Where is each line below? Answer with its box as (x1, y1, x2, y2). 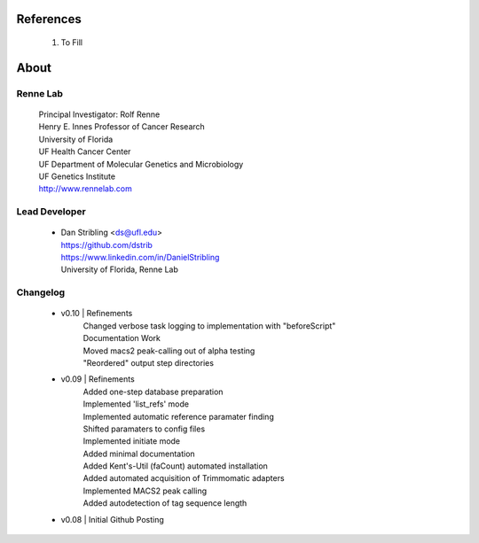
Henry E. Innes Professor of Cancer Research (38, 121, 206, 132)
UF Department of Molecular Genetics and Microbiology (38, 159, 244, 169)
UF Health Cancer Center (38, 146, 131, 157)
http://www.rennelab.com (38, 183, 132, 194)
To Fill (60, 37, 83, 48)
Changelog (16, 286, 66, 299)
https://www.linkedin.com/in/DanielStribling (60, 252, 220, 263)
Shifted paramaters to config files (82, 423, 206, 434)
